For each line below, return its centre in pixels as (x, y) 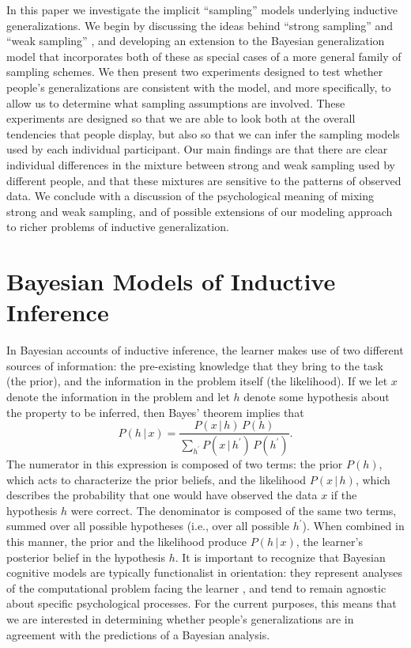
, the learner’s (329, 542)
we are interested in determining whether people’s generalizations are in (180, 619)
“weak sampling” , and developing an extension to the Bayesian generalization (196, 41)
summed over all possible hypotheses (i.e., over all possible (148, 526)
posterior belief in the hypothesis (86, 557)
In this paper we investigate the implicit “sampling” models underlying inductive (202, 9)
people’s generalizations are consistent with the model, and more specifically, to (199, 87)
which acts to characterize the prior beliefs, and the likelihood (156, 479)
